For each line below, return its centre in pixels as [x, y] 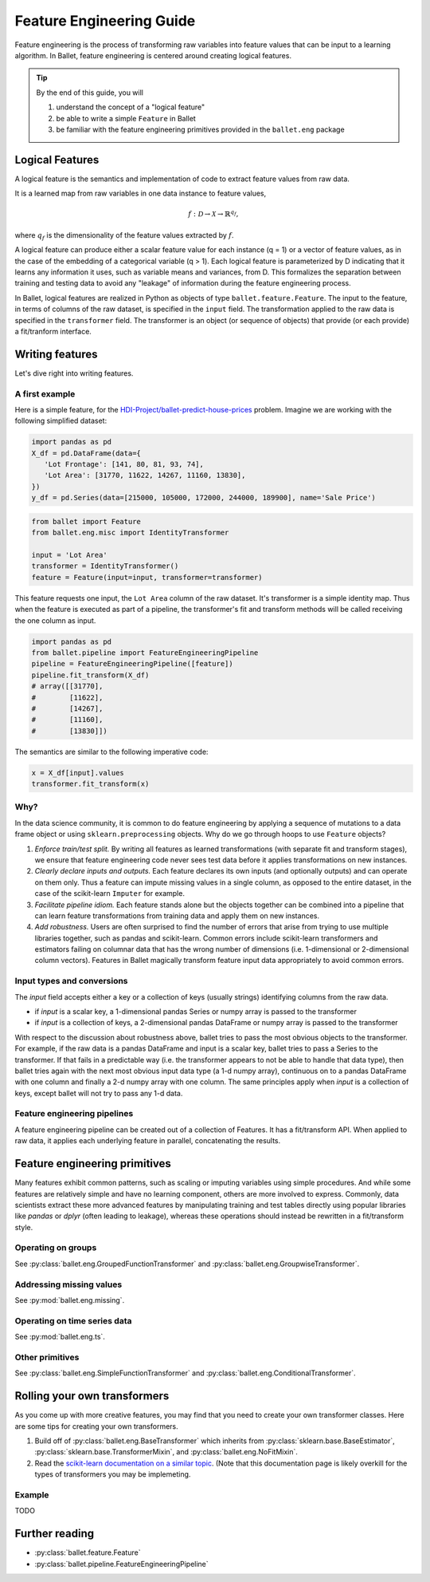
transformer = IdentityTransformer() [105, 566]
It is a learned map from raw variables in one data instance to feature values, [141, 193]
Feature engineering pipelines [74, 1114]
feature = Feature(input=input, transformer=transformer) [147, 577]
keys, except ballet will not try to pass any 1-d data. [99, 1093]
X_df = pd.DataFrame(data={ [86, 453]
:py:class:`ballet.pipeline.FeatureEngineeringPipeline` [121, 1564]
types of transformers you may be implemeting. [113, 1474]
